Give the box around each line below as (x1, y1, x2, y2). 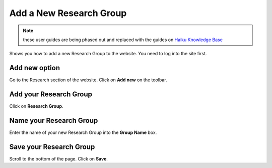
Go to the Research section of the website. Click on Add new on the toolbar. (9, 77, 167, 83)
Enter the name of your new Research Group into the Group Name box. (9, 129, 157, 135)
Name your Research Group (9, 116, 98, 125)
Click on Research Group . (9, 103, 63, 109)
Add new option (9, 64, 60, 72)
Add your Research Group (9, 90, 93, 99)
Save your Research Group (9, 142, 95, 151)
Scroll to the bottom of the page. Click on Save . (9, 155, 108, 161)
